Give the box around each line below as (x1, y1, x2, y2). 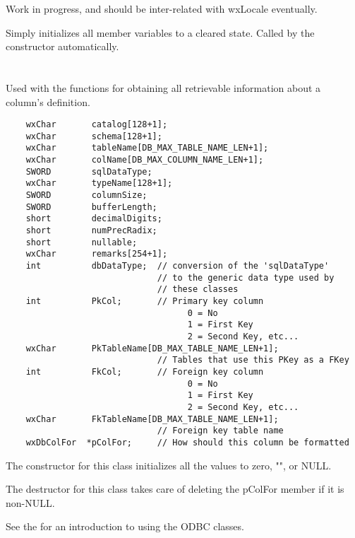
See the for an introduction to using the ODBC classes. (6, 519, 244, 534)
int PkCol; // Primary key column (25, 296, 264, 306)
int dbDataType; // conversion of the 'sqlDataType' (25, 261, 330, 271)
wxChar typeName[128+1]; (25, 178, 173, 189)
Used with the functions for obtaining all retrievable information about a (6, 80, 321, 95)
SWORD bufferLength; (25, 201, 157, 212)
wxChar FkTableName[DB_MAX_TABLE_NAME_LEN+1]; (25, 414, 279, 424)
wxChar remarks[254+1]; (25, 249, 168, 259)
